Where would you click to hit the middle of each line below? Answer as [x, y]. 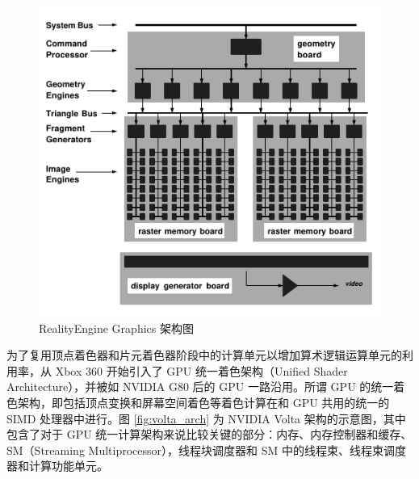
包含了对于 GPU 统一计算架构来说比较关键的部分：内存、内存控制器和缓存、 [209, 434]
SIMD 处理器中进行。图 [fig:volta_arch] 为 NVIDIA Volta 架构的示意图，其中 [206, 418]
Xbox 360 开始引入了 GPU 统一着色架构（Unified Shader [201, 370]
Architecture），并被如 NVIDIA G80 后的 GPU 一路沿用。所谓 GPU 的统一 [200, 387]
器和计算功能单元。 [57, 466]
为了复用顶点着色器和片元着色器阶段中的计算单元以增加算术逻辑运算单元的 [204, 355]
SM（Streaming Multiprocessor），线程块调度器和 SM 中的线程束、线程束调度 [206, 450]
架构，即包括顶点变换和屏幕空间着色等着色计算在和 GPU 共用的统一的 [203, 403]
